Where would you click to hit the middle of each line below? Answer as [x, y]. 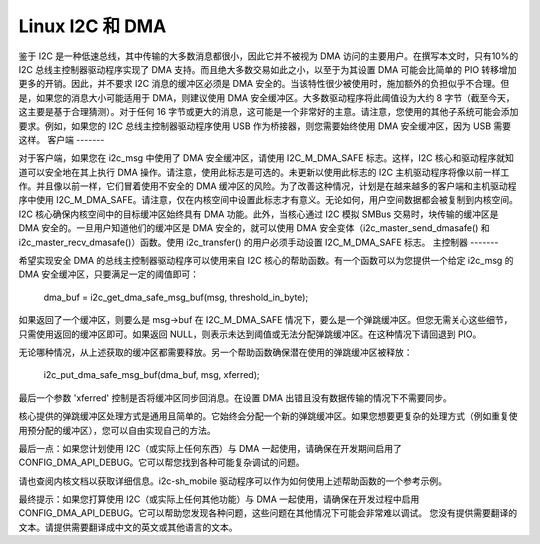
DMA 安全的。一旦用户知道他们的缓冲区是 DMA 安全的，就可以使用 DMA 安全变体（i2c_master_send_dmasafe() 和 [254, 228]
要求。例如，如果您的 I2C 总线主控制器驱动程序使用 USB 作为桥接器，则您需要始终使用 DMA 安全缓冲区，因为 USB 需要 [265, 126]
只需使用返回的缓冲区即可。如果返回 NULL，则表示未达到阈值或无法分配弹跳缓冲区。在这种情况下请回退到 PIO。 [250, 334]
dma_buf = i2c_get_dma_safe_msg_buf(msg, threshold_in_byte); [176, 297]
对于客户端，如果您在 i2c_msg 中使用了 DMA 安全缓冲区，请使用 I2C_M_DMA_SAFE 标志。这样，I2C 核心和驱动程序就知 [266, 158]
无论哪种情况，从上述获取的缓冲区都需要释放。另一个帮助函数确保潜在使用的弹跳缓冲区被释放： [215, 352]
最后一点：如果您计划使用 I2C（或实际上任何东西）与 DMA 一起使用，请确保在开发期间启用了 [210, 448]
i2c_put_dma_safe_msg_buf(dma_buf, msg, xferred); [151, 375]
